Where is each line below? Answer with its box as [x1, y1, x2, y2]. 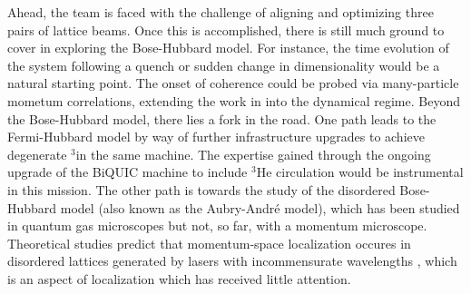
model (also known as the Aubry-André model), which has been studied [60, 198, 460, 217]
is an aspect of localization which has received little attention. [7, 269, 351, 288]
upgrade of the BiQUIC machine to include [7, 162, 248, 181]
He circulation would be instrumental [256, 162, 464, 181]
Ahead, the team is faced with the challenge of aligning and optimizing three [7, 3, 434, 21]
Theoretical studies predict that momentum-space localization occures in [7, 233, 411, 252]
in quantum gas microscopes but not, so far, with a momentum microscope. [7, 216, 427, 235]
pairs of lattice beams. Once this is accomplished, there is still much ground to [7, 20, 445, 39]
